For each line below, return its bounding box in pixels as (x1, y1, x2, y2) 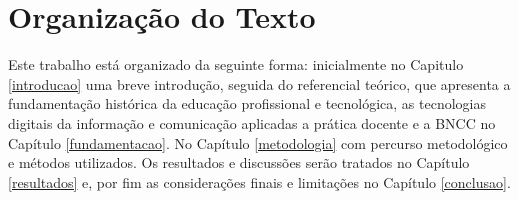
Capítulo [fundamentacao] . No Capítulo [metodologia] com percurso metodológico (8, 132, 508, 153)
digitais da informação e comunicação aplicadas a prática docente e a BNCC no (8, 112, 496, 133)
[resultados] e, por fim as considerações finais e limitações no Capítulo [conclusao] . (8, 171, 511, 192)
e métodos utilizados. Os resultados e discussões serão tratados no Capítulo (8, 152, 470, 173)
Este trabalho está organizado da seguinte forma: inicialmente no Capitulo (8, 54, 464, 75)
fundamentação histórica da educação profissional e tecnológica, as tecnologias (8, 93, 486, 114)
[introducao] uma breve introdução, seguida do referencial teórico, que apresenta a (8, 73, 511, 94)
